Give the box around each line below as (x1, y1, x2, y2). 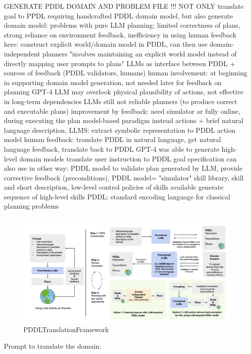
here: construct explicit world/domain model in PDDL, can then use (4, 39, 208, 49)
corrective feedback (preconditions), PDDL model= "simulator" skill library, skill (4, 172, 244, 182)
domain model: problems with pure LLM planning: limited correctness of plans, (4, 20, 240, 30)
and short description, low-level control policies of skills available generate (4, 182, 224, 192)
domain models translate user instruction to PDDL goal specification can (19, 153, 237, 163)
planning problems (4, 201, 59, 211)
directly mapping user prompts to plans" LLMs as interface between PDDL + (4, 58, 235, 68)
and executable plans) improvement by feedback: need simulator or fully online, (4, 106, 240, 116)
